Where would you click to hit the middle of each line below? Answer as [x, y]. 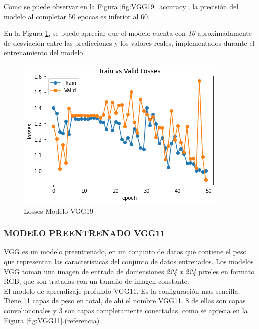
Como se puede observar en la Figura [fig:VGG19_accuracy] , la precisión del [121, 6]
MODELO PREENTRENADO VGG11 [85, 233]
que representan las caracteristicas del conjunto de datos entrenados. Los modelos [129, 261]
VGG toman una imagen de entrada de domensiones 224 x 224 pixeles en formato [129, 271]
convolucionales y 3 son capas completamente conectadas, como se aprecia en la [126, 310]
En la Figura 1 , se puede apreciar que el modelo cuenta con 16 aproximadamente [128, 33]
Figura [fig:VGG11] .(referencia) [52, 320]
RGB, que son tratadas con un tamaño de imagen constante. [97, 281]
